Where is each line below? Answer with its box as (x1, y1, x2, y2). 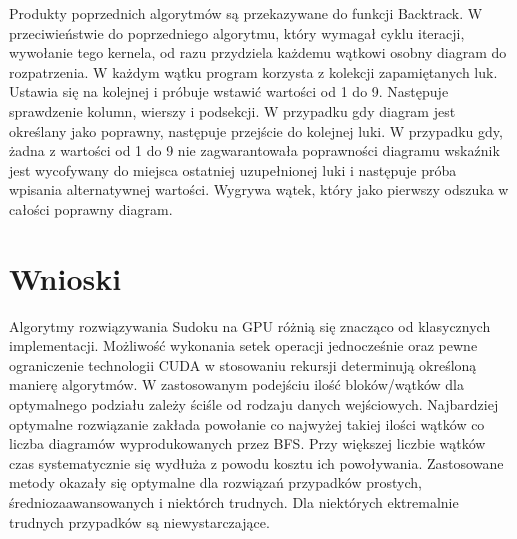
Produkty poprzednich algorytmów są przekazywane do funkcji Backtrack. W (9, 3, 483, 23)
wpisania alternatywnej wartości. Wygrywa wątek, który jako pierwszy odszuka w (9, 179, 509, 200)
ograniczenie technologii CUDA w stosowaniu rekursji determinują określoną (9, 354, 477, 375)
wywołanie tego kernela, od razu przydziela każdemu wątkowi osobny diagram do (9, 42, 507, 63)
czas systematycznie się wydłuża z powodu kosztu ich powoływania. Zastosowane (9, 452, 504, 473)
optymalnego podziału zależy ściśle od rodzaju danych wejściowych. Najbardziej (9, 394, 499, 415)
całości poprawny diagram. (9, 198, 173, 219)
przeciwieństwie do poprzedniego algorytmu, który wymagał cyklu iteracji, (9, 22, 465, 43)
